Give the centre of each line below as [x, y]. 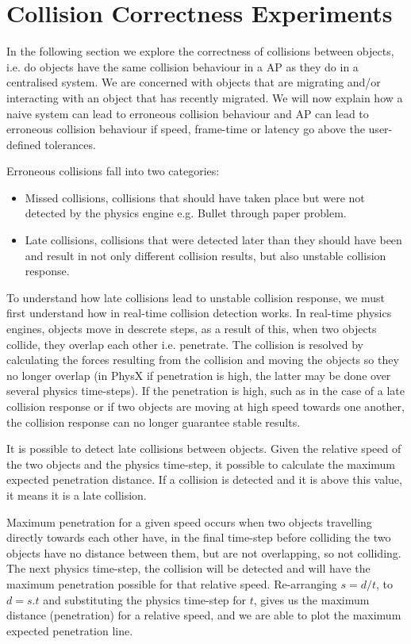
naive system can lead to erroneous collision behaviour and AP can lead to [188, 113]
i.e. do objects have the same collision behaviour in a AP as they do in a [182, 66]
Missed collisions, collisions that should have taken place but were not [195, 197]
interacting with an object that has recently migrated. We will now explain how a [205, 97]
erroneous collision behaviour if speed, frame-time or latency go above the [186, 129]
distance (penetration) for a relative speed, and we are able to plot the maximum [204, 615]
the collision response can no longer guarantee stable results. [154, 422]
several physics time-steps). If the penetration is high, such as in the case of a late [205, 391]
